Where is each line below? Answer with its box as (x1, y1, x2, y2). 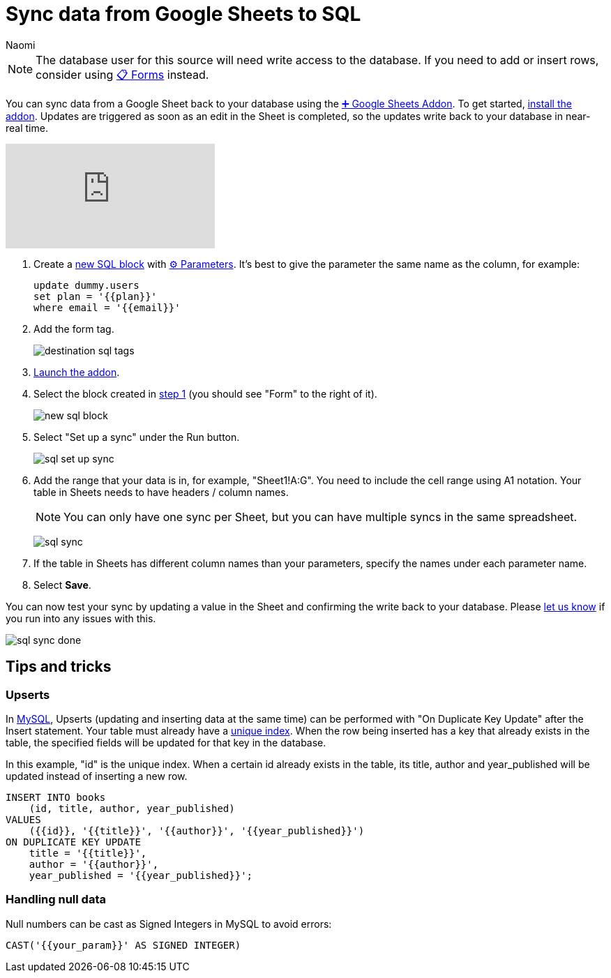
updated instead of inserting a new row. (6, 769, 188, 782)
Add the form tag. (33, 322, 114, 335)
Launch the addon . (33, 366, 120, 378)
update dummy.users (33, 279, 139, 291)
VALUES (6, 813, 41, 825)
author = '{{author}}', (29, 858, 159, 870)
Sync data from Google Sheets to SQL (6, 2, 361, 26)
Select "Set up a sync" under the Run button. (33, 430, 240, 443)
